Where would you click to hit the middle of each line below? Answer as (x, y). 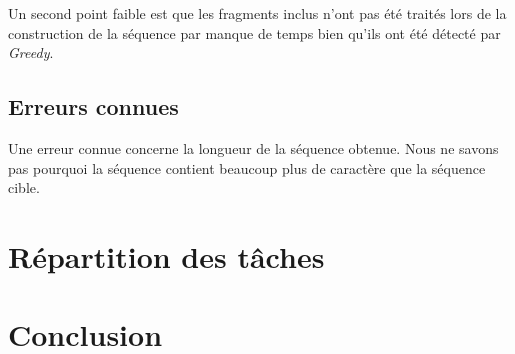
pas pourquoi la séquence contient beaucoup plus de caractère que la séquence (247, 167)
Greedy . (31, 52)
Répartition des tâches (166, 255)
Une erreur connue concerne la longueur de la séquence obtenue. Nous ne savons (253, 147)
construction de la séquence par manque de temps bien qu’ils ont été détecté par (254, 32)
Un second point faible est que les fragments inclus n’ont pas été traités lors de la (257, 13)
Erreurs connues (93, 106)
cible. (24, 187)
